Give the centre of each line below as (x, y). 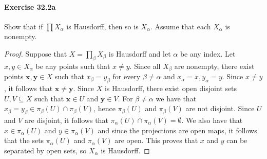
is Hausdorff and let (140, 53)
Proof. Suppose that (36, 53)
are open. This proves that (156, 140)
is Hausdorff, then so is (102, 26)
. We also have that (212, 120)
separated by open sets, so (45, 150)
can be (237, 140)
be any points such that (73, 66)
